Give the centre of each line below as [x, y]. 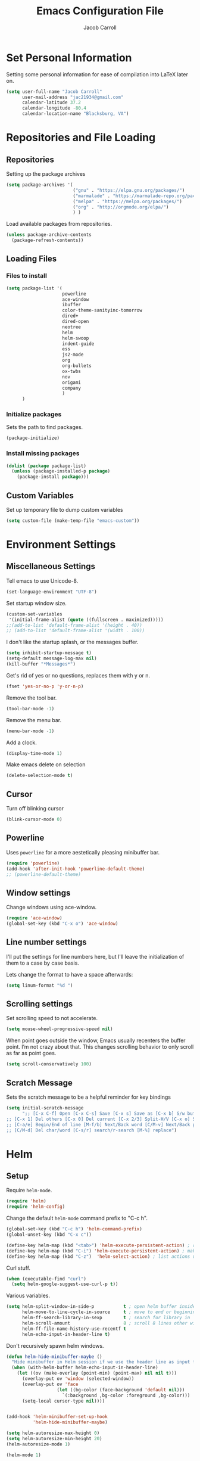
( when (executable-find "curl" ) [46, 1279]
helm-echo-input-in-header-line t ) [66, 1334]
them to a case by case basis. [43, 963]
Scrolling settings [40, 1004]
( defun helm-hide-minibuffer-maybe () [54, 1357]
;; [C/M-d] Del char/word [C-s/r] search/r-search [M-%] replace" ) [92, 1130]
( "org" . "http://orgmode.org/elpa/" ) [121, 207]
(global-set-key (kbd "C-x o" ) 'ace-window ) [62, 924]
